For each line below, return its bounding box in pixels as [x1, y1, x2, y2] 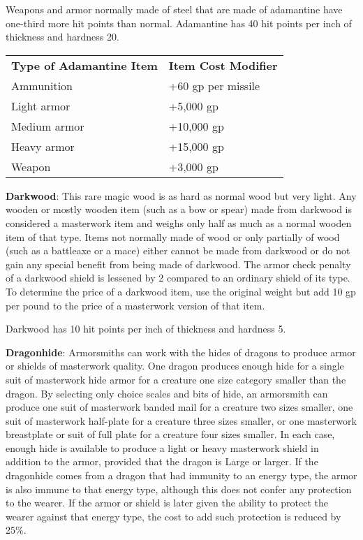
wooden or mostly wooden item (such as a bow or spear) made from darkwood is [6, 202, 352, 217]
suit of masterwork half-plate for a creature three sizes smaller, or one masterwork [6, 413, 357, 428]
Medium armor [11, 117, 84, 134]
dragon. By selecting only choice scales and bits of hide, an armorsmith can [6, 386, 328, 400]
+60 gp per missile [168, 77, 260, 94]
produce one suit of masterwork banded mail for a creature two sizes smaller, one [6, 400, 353, 414]
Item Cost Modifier [168, 57, 278, 73]
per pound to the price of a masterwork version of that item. [6, 298, 265, 312]
